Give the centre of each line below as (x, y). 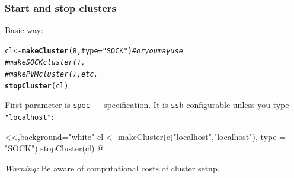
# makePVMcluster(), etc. (52, 74)
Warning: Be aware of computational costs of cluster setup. (112, 168)
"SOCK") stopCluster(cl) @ (55, 148)
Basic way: (24, 30)
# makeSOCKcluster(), (45, 63)
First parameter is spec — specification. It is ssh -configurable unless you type (147, 105)
